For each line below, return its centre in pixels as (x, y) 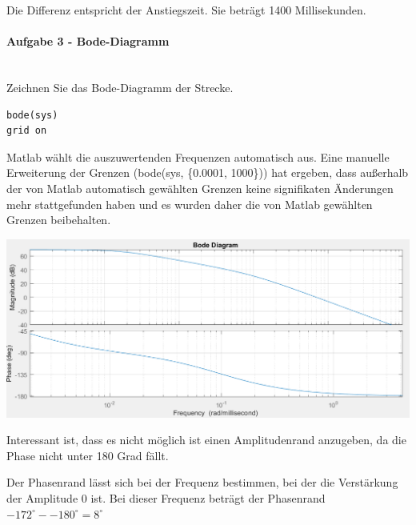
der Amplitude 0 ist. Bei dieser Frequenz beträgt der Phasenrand (166, 498)
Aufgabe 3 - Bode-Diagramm (88, 41)
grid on (27, 131)
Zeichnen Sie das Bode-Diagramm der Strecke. (120, 87)
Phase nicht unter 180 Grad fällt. (88, 455)
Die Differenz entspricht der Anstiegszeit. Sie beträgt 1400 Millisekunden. (186, 10)
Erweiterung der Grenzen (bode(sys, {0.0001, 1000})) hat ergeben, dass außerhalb (208, 172)
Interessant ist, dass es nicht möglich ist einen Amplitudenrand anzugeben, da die (206, 440)
